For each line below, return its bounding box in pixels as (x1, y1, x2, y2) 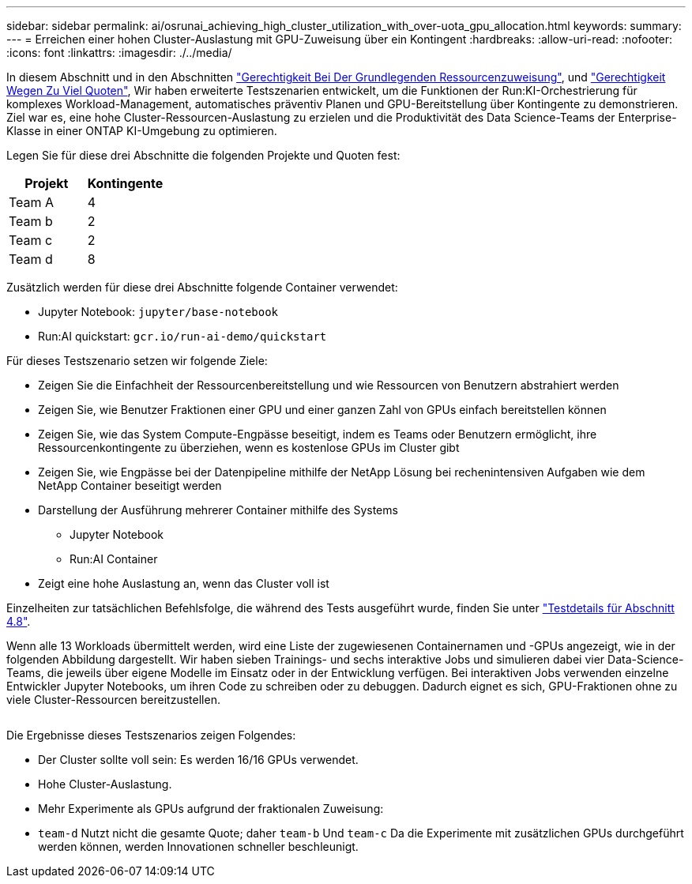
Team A (9, 194, 55, 210)
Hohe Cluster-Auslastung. (38, 777, 172, 791)
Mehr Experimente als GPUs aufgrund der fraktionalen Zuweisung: (38, 802, 384, 815)
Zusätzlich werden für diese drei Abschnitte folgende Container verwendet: (6, 280, 398, 294)
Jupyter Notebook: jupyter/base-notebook (38, 305, 279, 318)
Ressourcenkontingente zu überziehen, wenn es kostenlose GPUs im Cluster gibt (38, 441, 460, 454)
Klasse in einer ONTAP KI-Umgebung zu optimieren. (6, 124, 277, 137)
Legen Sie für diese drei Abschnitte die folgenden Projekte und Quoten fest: (6, 149, 401, 162)
